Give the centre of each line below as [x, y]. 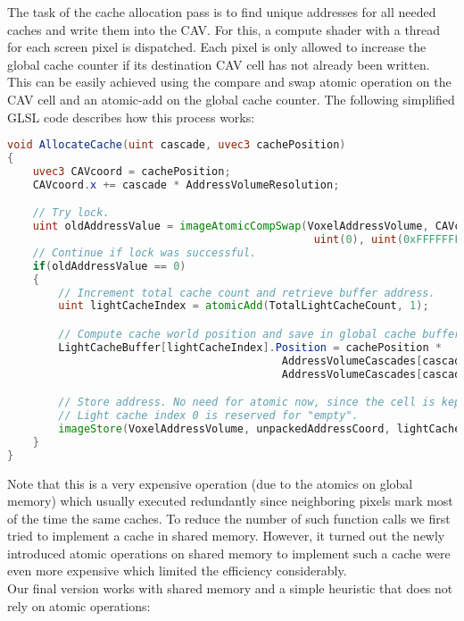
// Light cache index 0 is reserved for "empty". [208, 415]
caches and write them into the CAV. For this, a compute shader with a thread [224, 29]
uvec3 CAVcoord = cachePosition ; [132, 171]
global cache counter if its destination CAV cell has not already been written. [219, 64]
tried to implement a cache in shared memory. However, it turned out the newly [226, 536]
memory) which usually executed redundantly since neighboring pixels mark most [230, 501]
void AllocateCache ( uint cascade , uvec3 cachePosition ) [177, 145]
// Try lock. [71, 213]
